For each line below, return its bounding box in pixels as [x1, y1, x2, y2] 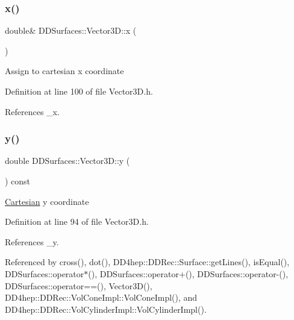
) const [5, 175, 31, 187]
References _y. [5, 235, 59, 248]
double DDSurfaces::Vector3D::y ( [5, 154, 130, 167]
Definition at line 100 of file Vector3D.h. [5, 85, 153, 97]
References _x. [5, 105, 60, 118]
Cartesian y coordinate [5, 195, 89, 207]
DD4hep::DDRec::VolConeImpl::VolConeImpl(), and [5, 291, 198, 304]
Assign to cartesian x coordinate [5, 64, 124, 77]
